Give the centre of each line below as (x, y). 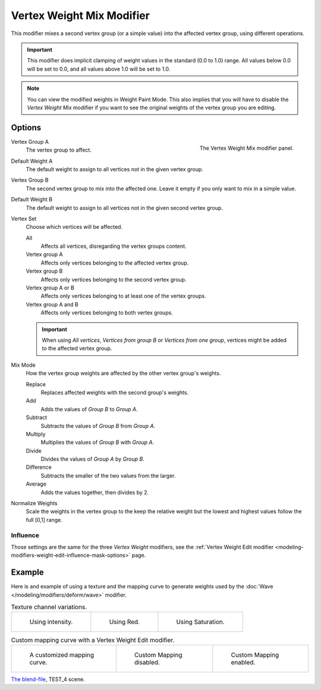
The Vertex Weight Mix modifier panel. (246, 148)
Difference (39, 467)
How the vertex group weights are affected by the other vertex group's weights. (123, 373)
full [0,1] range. (44, 519)
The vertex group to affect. (59, 150)
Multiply (36, 434)
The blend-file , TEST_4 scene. (48, 679)
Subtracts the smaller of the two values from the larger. (108, 475)
